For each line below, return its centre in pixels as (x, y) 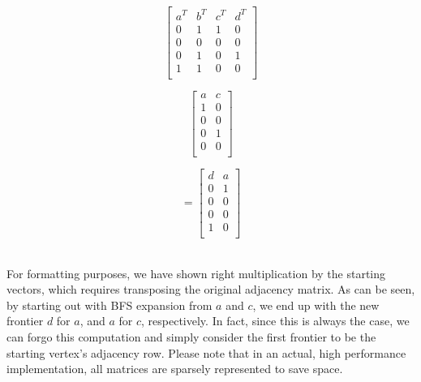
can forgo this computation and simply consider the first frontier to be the (191, 337)
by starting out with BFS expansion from (110, 305)
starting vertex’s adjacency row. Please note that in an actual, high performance (206, 352)
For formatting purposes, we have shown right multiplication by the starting (196, 273)
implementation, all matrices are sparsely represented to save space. (175, 369)
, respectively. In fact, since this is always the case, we (275, 321)
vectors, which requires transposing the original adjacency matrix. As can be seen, (211, 289)
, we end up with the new (316, 305)
